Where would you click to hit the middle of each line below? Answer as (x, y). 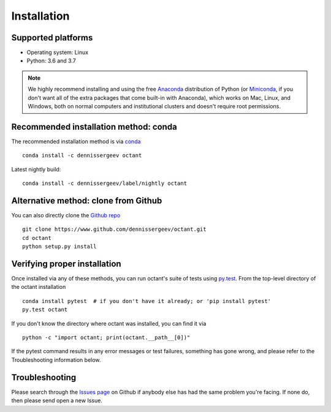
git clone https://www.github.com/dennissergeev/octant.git (114, 229)
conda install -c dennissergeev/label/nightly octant (105, 183)
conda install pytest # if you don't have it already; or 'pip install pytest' (147, 301)
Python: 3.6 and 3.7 (51, 61)
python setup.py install (59, 247)
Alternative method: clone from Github (87, 200)
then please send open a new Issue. (57, 400)
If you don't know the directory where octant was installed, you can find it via (109, 323)
